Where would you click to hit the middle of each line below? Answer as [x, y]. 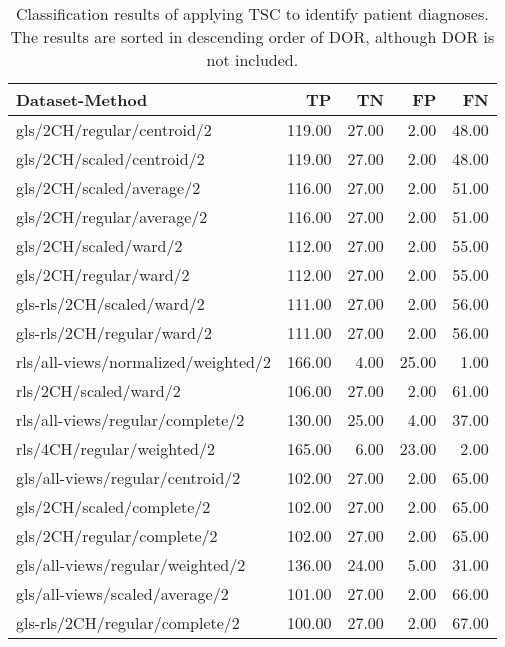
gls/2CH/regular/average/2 [112, 216]
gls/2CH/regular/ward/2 [103, 274]
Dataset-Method [82, 99]
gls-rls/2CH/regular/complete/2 [128, 622]
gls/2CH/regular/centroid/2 [114, 129]
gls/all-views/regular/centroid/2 [128, 477]
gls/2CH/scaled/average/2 [108, 187]
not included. [252, 59]
